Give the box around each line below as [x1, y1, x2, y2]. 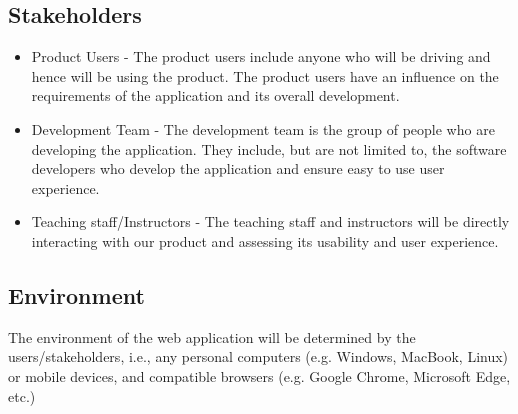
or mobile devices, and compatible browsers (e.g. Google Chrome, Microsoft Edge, [8, 365, 511, 386]
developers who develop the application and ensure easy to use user [31, 158, 445, 179]
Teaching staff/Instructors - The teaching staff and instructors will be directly [31, 211, 510, 232]
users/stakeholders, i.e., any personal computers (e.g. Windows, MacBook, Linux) [8, 346, 509, 367]
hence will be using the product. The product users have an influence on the [31, 65, 499, 86]
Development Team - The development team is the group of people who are [31, 118, 495, 139]
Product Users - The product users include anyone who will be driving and [31, 46, 491, 67]
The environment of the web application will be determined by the [8, 326, 416, 347]
